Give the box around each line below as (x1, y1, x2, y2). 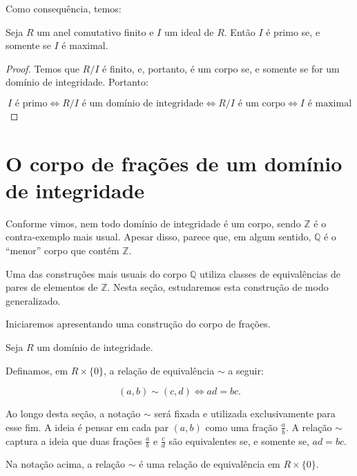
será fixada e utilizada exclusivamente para (154, 406, 336, 421)
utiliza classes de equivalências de (199, 266, 340, 280)
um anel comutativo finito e (37, 24, 154, 39)
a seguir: (228, 363, 264, 377)
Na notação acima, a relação (6, 457, 126, 471)
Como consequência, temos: (6, 1, 122, 15)
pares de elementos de (6, 280, 98, 294)
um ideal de (164, 24, 214, 39)
